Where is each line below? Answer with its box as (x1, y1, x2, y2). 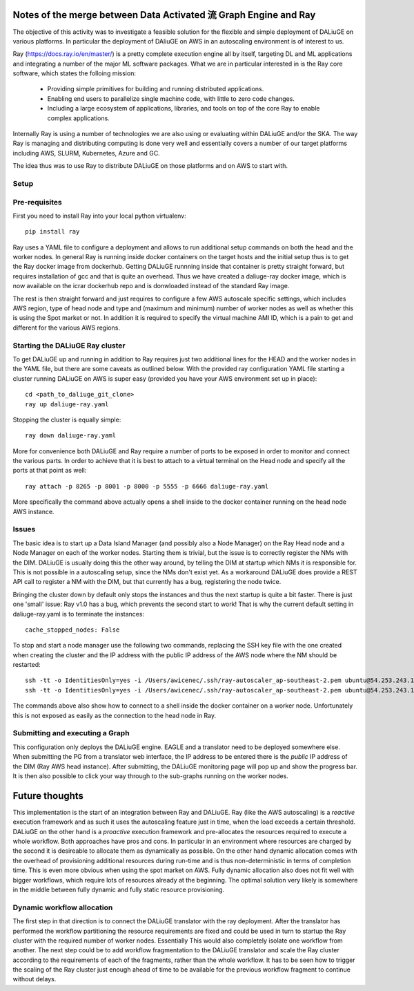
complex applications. (47, 114, 110, 122)
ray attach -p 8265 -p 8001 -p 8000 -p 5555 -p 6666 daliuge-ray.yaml (25, 482, 269, 490)
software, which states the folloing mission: (12, 69, 136, 77)
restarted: (12, 661, 41, 669)
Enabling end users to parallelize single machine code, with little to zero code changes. (47, 94, 295, 103)
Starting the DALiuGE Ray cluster (12, 341, 126, 350)
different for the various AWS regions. (12, 323, 121, 332)
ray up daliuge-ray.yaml (25, 400, 109, 408)
